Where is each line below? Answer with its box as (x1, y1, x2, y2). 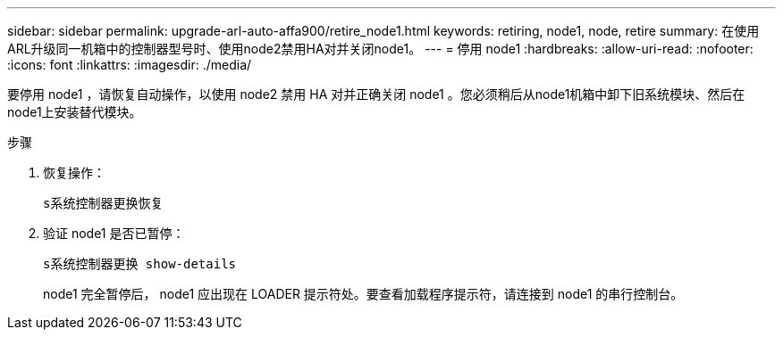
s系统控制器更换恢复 (43, 196, 164, 210)
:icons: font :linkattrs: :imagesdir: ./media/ (7, 57, 252, 72)
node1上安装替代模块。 (7, 104, 142, 119)
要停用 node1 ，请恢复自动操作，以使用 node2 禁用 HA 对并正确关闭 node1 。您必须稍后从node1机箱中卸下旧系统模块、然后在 (7, 86, 745, 102)
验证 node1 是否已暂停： (43, 226, 185, 241)
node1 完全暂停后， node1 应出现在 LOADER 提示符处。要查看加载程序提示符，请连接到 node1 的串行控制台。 (43, 286, 684, 301)
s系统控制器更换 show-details (43, 257, 237, 271)
